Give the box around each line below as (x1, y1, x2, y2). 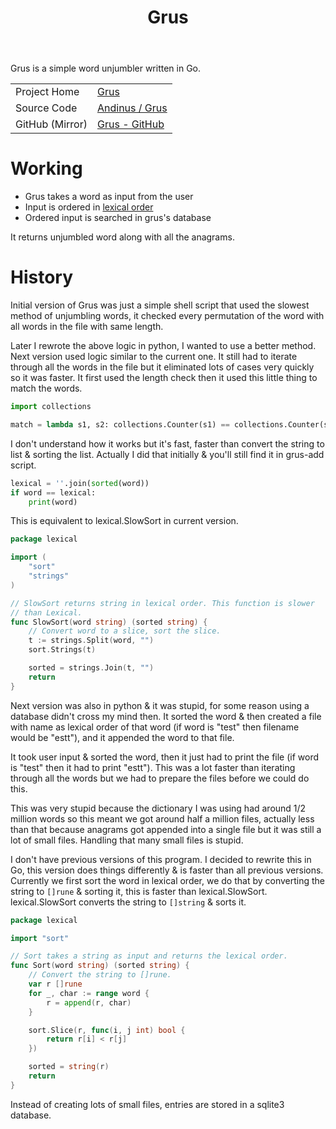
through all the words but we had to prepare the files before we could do (10, 772, 310, 784)
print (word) (28, 497, 78, 507)
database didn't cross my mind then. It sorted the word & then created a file (10, 710, 322, 722)
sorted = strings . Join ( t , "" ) (28, 663, 155, 673)
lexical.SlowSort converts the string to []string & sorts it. (10, 896, 247, 908)
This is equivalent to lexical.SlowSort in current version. (10, 515, 239, 527)
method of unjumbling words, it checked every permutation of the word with (10, 310, 325, 322)
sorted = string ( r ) (28, 1062, 110, 1072)
